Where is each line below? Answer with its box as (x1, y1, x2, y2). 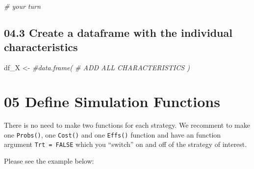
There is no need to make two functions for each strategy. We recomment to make (4, 119, 250, 130)
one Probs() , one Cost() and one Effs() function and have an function (4, 129, 221, 140)
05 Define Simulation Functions (4, 91, 220, 111)
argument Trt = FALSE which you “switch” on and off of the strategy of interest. (4, 139, 247, 149)
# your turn (4, 1, 41, 11)
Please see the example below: (4, 155, 94, 166)
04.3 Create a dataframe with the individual (4, 25, 232, 40)
